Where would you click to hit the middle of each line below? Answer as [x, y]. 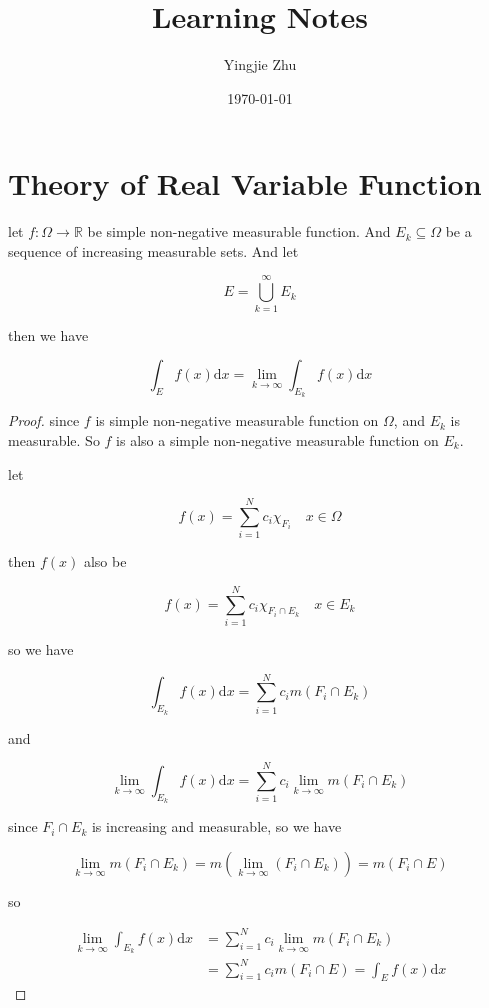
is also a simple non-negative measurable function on [277, 439]
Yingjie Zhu [260, 64]
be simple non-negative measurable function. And [239, 231]
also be [105, 561]
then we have [48, 334]
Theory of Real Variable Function [245, 183]
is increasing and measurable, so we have [216, 826]
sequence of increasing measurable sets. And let [153, 250]
